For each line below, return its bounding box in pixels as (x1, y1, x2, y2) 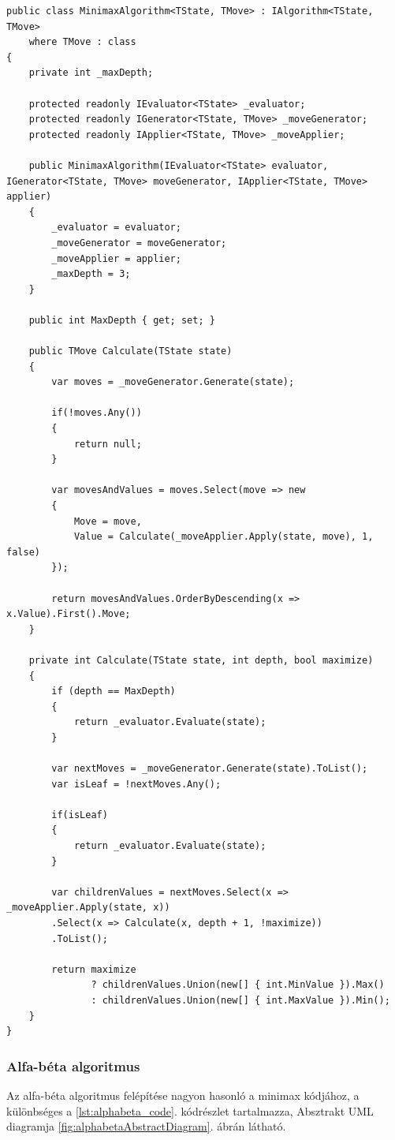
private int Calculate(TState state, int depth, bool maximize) (28, 654, 374, 666)
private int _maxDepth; (28, 67, 154, 79)
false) (6, 546, 40, 558)
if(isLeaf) (51, 809, 108, 820)
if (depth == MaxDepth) (51, 686, 176, 697)
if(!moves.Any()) (51, 407, 142, 419)
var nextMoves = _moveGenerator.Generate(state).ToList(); (51, 763, 368, 775)
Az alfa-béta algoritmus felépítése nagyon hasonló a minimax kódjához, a (6, 1087, 360, 1103)
